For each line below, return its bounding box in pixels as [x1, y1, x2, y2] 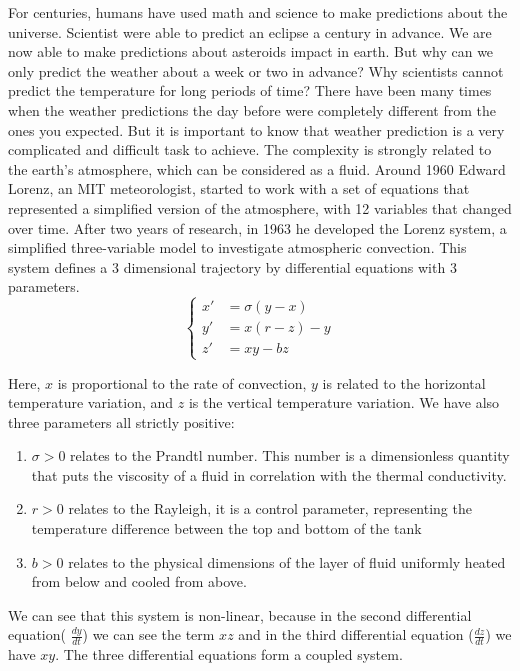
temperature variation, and [8, 392, 174, 413]
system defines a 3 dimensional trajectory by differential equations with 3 [8, 256, 457, 277]
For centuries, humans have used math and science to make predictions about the [8, 2, 508, 22]
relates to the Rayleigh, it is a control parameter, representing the [68, 498, 472, 519]
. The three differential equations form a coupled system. [55, 644, 403, 665]
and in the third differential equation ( [238, 624, 474, 645]
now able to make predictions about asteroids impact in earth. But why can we [8, 41, 494, 62]
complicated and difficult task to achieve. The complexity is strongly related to [8, 139, 492, 160]
